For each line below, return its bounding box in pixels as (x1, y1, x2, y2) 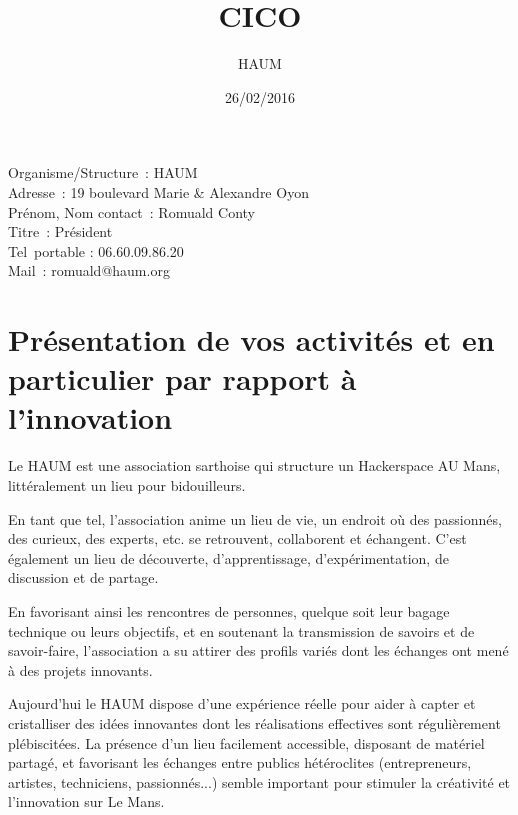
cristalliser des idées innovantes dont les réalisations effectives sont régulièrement (8, 712, 501, 733)
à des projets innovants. (8, 659, 153, 680)
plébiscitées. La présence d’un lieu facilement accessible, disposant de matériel (8, 732, 485, 753)
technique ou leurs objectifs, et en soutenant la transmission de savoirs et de (8, 620, 475, 641)
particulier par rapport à (8, 358, 357, 399)
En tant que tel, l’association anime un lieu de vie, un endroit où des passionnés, (8, 508, 502, 529)
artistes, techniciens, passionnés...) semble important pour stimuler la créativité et (8, 771, 511, 792)
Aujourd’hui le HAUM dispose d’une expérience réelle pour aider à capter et (8, 693, 476, 714)
